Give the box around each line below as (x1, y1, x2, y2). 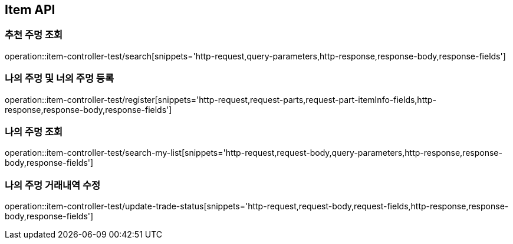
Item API (5, 2, 55, 17)
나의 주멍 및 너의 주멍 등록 (5, 72, 114, 85)
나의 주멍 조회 (5, 125, 63, 138)
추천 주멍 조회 (5, 29, 63, 41)
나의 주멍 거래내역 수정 (5, 179, 101, 191)
